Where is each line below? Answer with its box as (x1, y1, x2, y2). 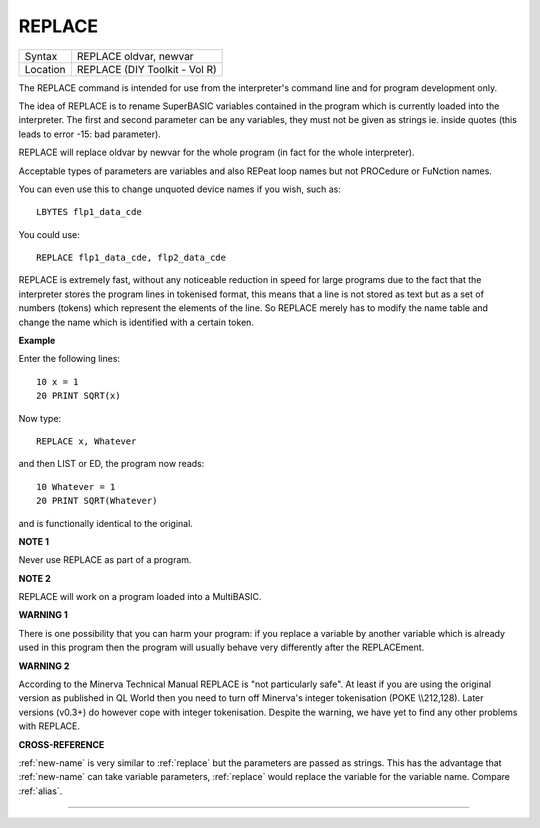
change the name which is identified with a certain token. (18, 316, 255, 328)
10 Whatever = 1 (36, 481, 116, 492)
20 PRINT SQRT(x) (36, 390, 121, 402)
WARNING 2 (18, 660, 70, 672)
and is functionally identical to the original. (18, 517, 194, 529)
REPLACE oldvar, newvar (76, 49, 194, 63)
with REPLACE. (18, 720, 80, 732)
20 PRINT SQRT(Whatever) (36, 495, 158, 507)
